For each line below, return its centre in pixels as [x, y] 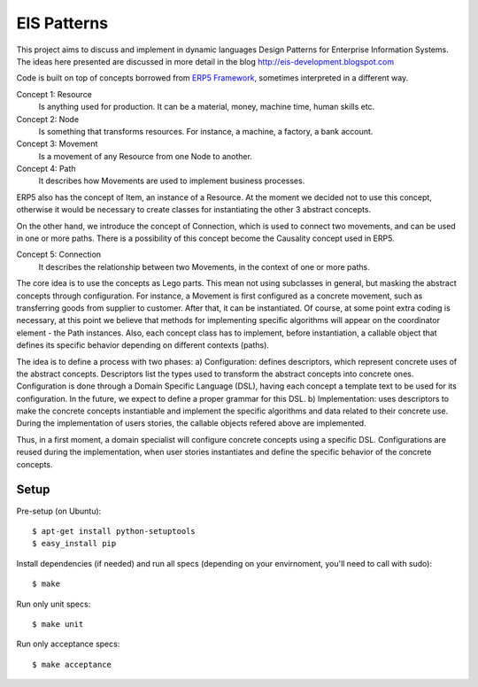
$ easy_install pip [74, 544]
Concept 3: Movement [57, 144]
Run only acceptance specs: [68, 644]
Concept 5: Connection [59, 255]
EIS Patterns [62, 23]
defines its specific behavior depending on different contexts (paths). [143, 345]
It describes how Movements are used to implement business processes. [172, 181]
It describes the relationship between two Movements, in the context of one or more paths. [204, 266]
